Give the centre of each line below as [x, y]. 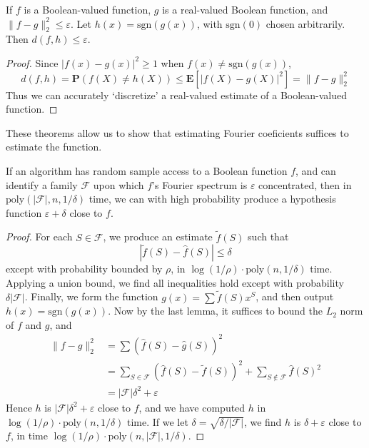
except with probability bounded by [84, 269]
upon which [118, 184]
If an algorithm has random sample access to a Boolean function [147, 170]
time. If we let [158, 421]
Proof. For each [39, 236]
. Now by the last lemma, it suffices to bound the [215, 311]
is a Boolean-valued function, [87, 9]
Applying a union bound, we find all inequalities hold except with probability [175, 282]
